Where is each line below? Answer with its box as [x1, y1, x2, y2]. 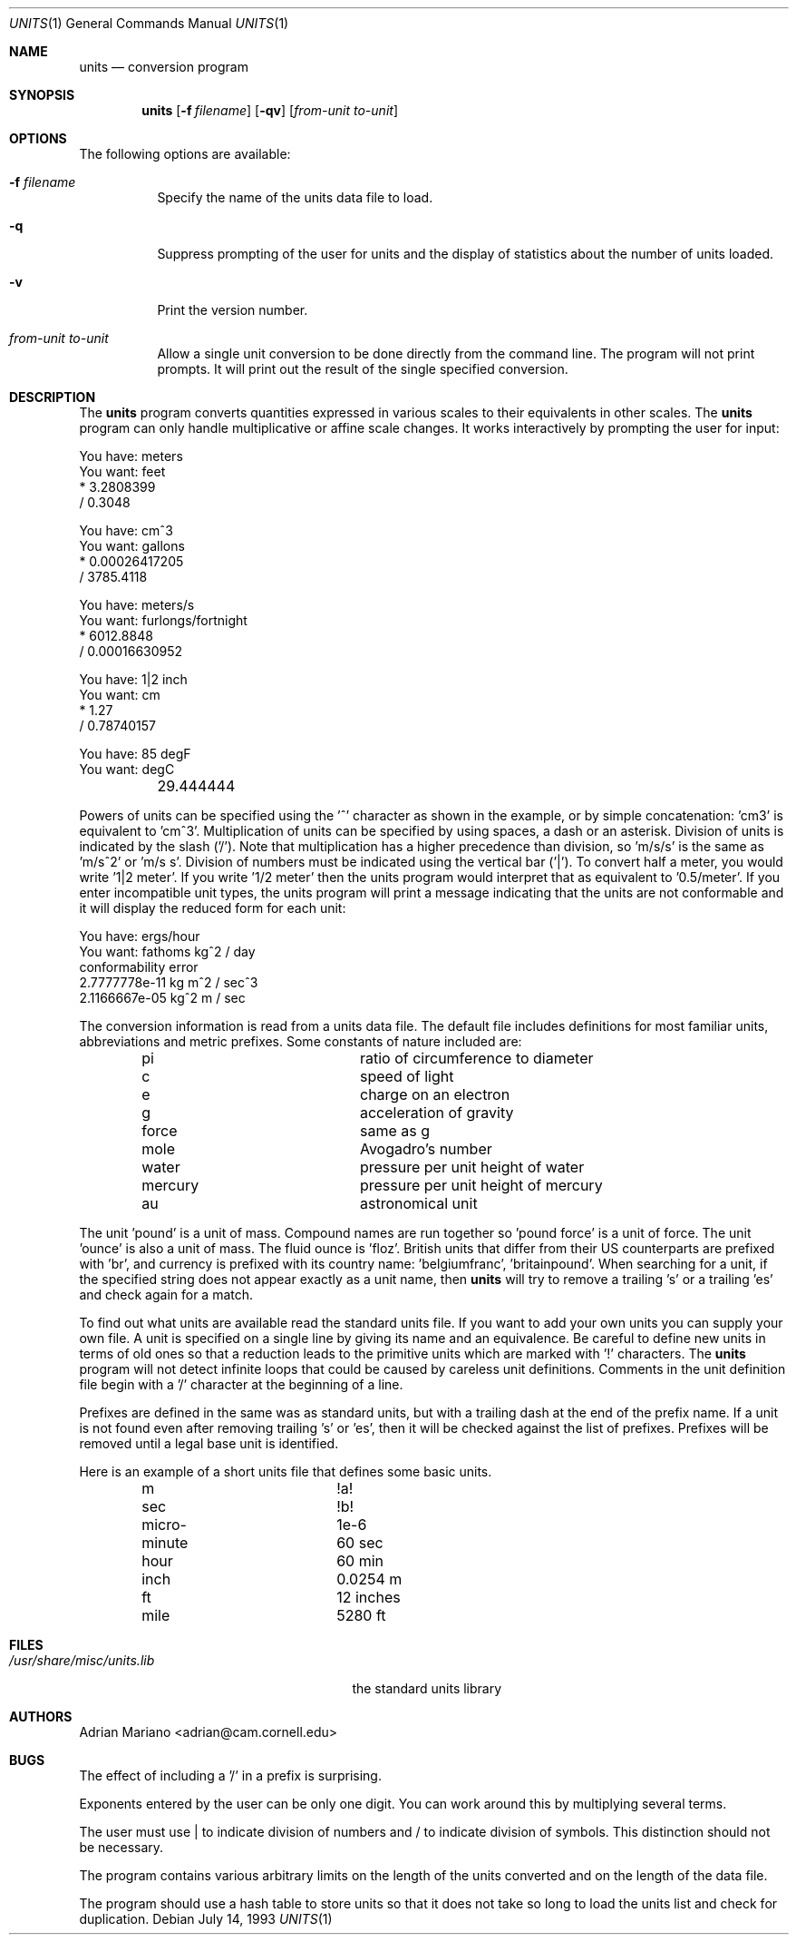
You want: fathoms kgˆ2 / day [79, 944, 256, 959]
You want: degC [79, 761, 175, 777]
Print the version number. [157, 302, 308, 318]
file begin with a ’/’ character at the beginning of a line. [79, 1377, 403, 1392]
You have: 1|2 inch [79, 672, 188, 687]
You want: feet [79, 464, 166, 479]
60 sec [336, 1534, 383, 1552]
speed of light [359, 1067, 454, 1085]
